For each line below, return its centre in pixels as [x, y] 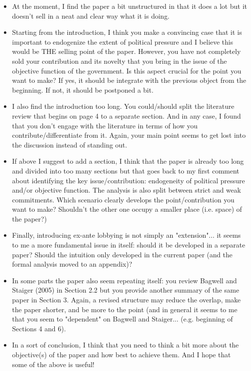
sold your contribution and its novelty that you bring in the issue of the [119, 61]
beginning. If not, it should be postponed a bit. [83, 89]
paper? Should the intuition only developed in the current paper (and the [122, 254]
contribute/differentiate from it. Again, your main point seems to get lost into [129, 135]
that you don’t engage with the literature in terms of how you [105, 125]
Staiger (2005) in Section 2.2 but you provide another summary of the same [125, 290]
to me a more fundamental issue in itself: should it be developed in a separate [128, 245]
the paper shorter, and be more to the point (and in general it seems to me [125, 309]
